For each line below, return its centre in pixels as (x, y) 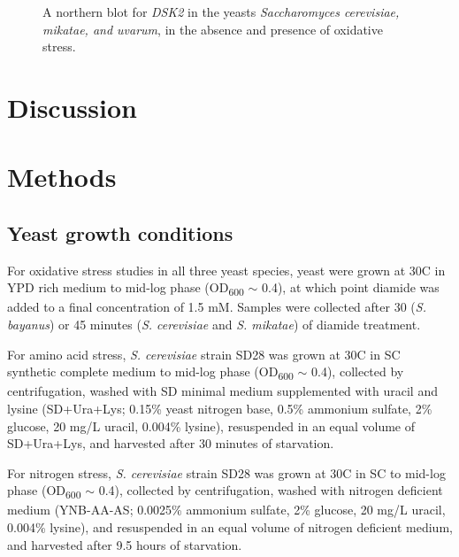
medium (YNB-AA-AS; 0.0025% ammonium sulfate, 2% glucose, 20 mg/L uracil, (226, 510)
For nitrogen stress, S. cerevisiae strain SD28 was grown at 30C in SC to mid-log (226, 472)
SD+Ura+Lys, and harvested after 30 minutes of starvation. (171, 443)
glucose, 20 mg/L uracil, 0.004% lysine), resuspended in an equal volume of (211, 425)
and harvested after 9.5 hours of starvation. (125, 544)
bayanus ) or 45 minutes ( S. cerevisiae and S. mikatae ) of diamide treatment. (214, 325)
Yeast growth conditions (120, 232)
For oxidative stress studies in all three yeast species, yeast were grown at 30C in (226, 270)
